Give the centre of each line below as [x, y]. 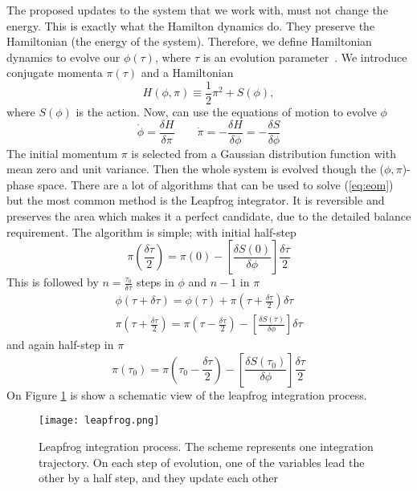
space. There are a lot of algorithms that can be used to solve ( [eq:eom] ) [215, 184]
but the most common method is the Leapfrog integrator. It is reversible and [196, 200]
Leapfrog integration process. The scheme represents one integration [206, 446]
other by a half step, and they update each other [159, 478]
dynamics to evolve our [63, 57]
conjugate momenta [55, 73]
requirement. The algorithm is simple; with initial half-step [151, 231]
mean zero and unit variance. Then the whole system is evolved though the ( [196, 169]
